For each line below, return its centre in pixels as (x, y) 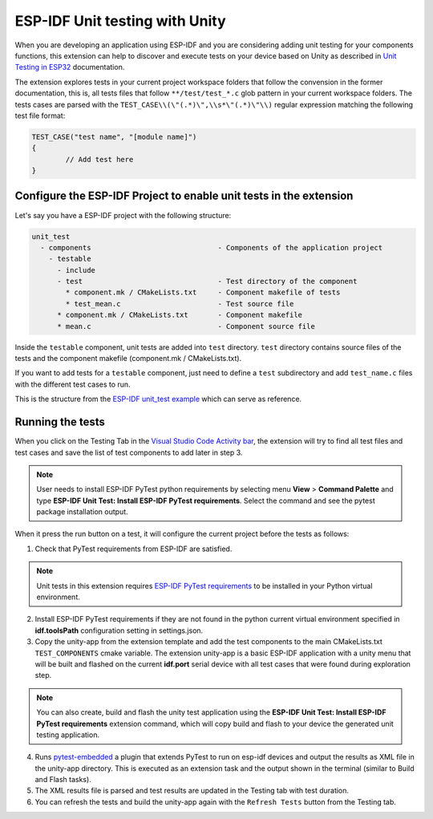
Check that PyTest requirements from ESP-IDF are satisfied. (134, 549)
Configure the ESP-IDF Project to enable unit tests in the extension (184, 196)
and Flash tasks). (63, 780)
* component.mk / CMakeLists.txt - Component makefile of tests (203, 292)
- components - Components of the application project (212, 247)
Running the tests (60, 422)
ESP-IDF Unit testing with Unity (120, 21)
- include (77, 270)
